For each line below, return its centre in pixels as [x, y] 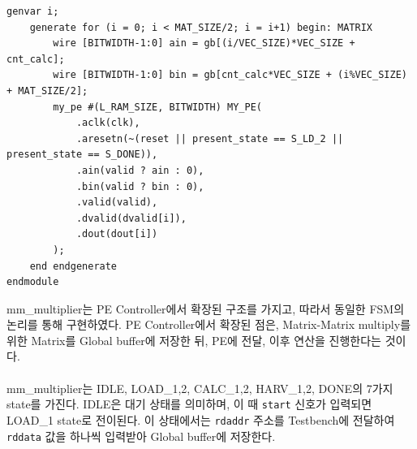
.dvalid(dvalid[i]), [131, 218]
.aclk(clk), [108, 123]
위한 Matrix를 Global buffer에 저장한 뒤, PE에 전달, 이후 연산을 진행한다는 [194, 340]
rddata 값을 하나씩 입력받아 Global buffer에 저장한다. [141, 436]
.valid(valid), [117, 203]
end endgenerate [73, 266]
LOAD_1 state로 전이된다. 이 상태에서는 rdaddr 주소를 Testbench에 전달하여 [201, 419]
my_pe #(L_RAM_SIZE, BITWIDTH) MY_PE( [157, 107]
